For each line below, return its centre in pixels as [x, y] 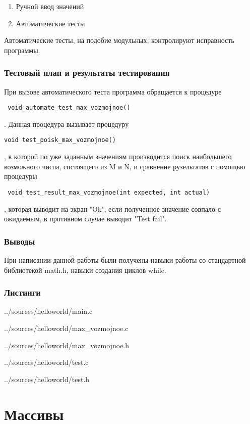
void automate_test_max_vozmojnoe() [69, 108]
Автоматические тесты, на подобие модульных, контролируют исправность [119, 40]
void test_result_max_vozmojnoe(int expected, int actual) [109, 192]
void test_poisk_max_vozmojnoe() [60, 140]
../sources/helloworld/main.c [48, 311]
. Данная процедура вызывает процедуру [67, 124]
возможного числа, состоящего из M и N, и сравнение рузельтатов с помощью [125, 166]
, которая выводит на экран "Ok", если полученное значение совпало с [112, 208]
